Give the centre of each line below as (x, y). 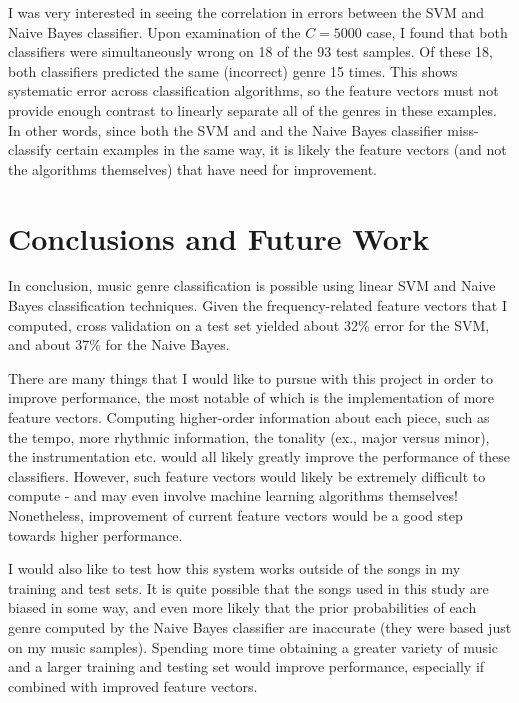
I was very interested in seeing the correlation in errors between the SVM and (246, 12)
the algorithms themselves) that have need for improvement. (192, 168)
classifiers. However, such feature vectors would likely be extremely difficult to (247, 475)
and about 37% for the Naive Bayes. (119, 344)
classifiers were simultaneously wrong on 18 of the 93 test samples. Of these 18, (250, 51)
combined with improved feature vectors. (133, 685)
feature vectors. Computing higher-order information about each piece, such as (249, 417)
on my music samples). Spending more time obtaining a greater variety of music (253, 646)
